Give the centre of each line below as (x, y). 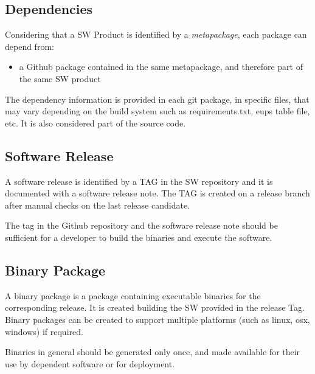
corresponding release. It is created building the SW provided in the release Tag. (155, 307)
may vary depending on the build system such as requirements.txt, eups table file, (157, 111)
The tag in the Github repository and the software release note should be (141, 225)
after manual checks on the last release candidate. (97, 205)
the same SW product (60, 78)
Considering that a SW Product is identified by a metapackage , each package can (156, 34)
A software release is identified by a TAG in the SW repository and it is (139, 181)
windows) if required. (44, 331)
